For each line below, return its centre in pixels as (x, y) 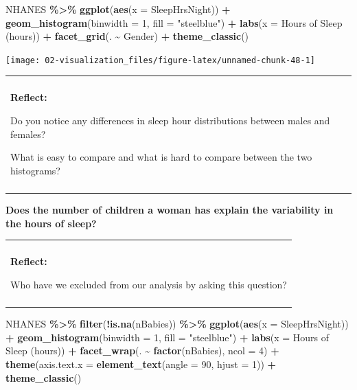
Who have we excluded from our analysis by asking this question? (149, 284)
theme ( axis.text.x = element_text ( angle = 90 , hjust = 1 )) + (141, 364)
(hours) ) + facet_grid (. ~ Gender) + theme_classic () (127, 36)
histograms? (35, 170)
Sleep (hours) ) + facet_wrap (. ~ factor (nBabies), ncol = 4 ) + (142, 351)
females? (28, 134)
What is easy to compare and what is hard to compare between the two (161, 157)
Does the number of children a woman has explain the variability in (170, 210)
